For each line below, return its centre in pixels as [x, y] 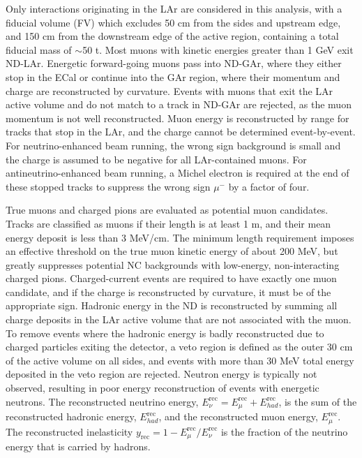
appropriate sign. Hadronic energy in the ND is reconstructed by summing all [172, 305]
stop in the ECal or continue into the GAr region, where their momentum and [173, 76]
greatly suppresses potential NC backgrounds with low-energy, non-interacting [173, 264]
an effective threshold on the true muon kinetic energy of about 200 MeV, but [172, 251]
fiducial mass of [39, 49]
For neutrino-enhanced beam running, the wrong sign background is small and [173, 145]
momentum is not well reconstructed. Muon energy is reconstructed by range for [178, 118]
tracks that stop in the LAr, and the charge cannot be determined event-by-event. [181, 132]
